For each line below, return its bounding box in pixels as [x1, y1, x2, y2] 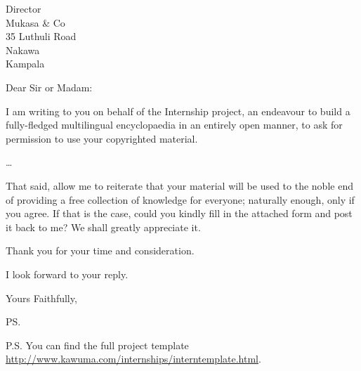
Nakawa [6, 42, 40, 57]
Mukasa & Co [6, 15, 65, 30]
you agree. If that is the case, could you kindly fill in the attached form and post [6, 206, 353, 221]
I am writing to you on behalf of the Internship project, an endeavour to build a [6, 103, 350, 118]
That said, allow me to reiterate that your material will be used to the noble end [6, 178, 353, 193]
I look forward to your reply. [6, 266, 129, 281]
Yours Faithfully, [6, 290, 77, 305]
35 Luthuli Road [6, 29, 77, 44]
